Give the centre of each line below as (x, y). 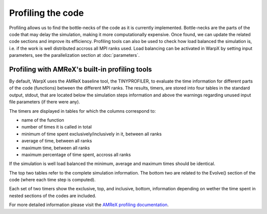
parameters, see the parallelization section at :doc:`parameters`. (74, 55)
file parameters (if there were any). (44, 102)
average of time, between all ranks (57, 141)
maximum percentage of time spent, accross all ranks (76, 154)
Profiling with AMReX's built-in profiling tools (81, 69)
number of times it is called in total (57, 127)
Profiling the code (46, 13)
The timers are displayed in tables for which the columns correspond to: (82, 111)
